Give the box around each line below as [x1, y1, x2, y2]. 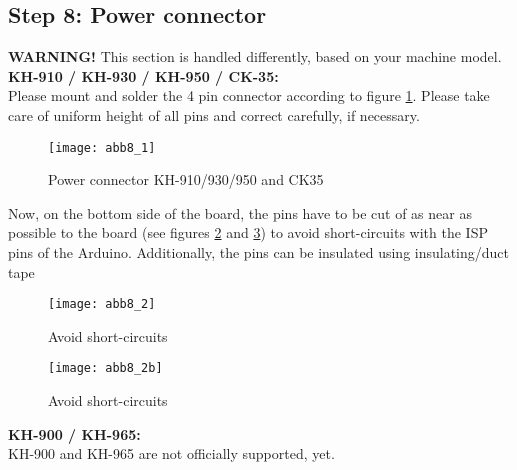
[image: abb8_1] [48, 140, 156, 155]
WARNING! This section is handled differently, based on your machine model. [8, 46, 502, 67]
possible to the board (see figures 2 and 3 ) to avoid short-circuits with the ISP [8, 222, 488, 243]
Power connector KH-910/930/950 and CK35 [48, 169, 324, 190]
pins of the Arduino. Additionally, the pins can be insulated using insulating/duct [8, 242, 510, 263]
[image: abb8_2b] [48, 361, 163, 376]
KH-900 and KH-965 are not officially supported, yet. [8, 443, 335, 464]
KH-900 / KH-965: [8, 423, 141, 444]
